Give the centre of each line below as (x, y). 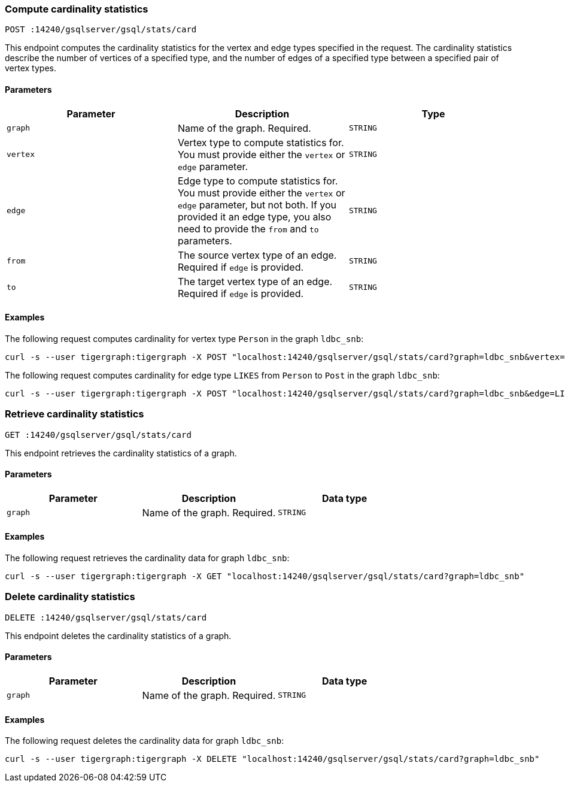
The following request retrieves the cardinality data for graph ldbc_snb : (147, 558)
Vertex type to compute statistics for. (261, 142)
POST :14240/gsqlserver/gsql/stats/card (101, 30)
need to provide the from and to (248, 228)
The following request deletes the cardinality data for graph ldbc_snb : (145, 741)
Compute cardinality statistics (77, 9)
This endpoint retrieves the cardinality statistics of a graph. (121, 453)
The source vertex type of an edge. (257, 255)
